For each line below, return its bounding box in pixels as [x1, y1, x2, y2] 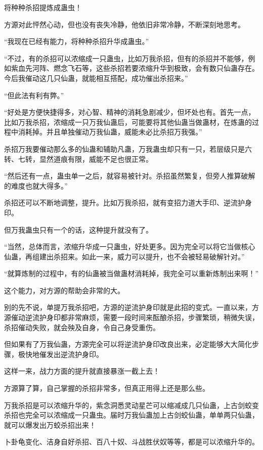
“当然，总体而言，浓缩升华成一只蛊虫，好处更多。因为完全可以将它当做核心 [4, 241, 255, 252]
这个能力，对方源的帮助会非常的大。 [4, 285, 124, 295]
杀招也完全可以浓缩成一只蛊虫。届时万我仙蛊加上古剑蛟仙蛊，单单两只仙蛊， [4, 410, 259, 420]
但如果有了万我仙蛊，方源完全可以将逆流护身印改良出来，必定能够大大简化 [4, 339, 252, 349]
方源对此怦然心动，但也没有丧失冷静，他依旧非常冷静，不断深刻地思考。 [4, 19, 245, 29]
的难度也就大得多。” [4, 180, 68, 191]
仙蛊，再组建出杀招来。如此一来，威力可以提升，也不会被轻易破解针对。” [4, 251, 245, 261]
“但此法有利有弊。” [4, 89, 64, 100]
